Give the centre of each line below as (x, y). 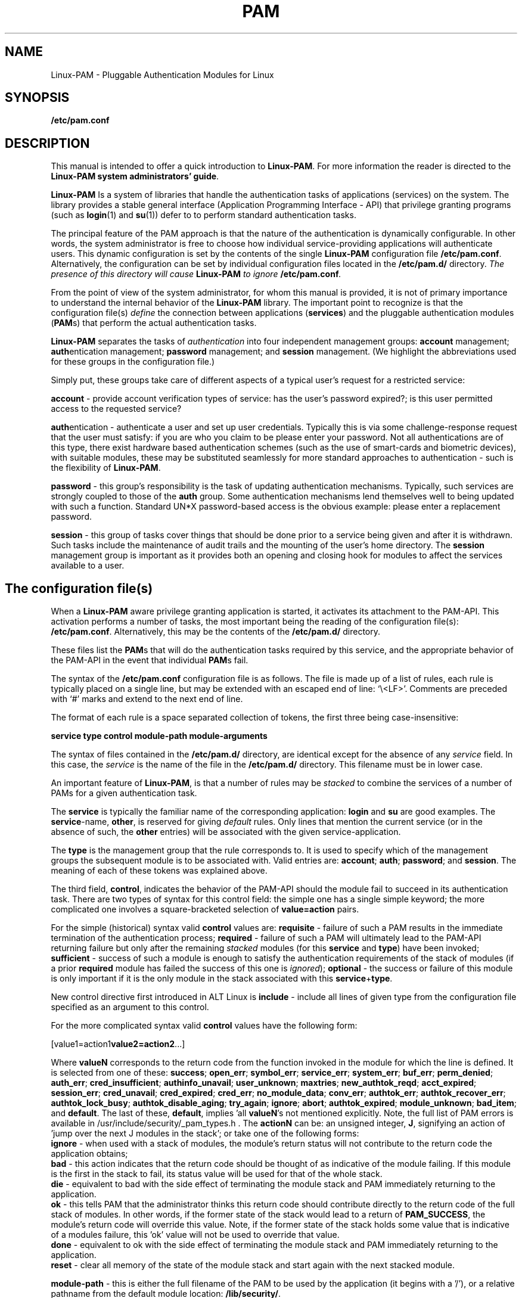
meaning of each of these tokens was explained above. (159, 871)
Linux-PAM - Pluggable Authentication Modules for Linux (162, 74)
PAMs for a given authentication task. (124, 793)
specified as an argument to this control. (130, 1007)
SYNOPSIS (37, 98)
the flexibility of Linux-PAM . (106, 468)
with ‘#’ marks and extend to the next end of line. (147, 699)
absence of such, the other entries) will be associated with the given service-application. (226, 832)
